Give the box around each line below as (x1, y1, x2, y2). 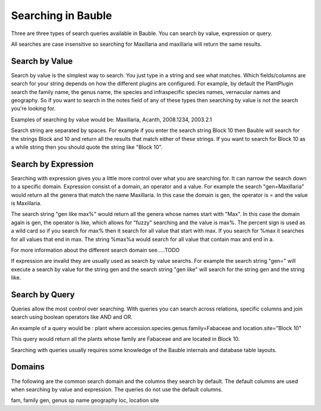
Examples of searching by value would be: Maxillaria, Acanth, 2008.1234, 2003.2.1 (11, 116, 212, 123)
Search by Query (11, 289, 75, 300)
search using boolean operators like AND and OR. (11, 313, 133, 321)
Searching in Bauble (11, 9, 112, 22)
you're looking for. (11, 105, 56, 112)
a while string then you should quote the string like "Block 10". (11, 143, 163, 150)
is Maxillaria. (11, 200, 42, 207)
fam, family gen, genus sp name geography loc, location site (11, 397, 159, 404)
